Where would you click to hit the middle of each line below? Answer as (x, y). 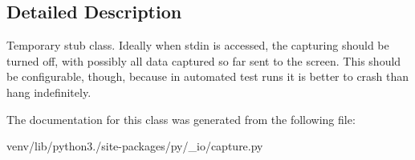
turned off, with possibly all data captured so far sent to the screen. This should (204, 60)
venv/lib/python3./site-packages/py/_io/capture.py (135, 146)
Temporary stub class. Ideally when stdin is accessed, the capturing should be (198, 45)
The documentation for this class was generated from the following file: (181, 119)
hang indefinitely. (49, 92)
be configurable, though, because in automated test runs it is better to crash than (208, 76)
